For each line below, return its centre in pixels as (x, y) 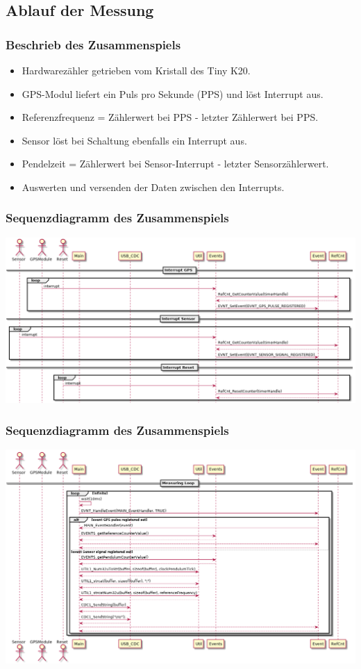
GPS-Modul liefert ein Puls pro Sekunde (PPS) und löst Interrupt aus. (173, 93)
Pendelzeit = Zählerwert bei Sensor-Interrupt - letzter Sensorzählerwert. (175, 164)
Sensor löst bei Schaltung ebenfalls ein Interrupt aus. (134, 140)
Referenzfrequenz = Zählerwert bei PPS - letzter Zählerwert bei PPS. (170, 117)
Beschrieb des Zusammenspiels (93, 44)
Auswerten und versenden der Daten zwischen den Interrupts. (153, 187)
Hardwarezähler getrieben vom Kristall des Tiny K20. (136, 70)
